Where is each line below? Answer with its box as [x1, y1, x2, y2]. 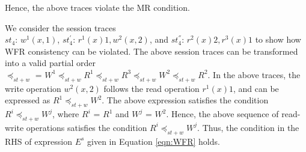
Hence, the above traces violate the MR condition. [5, 1, 190, 13]
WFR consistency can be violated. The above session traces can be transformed [5, 44, 298, 57]
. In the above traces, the [207, 68, 301, 81]
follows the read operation [103, 82, 200, 94]
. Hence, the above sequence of [166, 108, 279, 120]
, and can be [233, 82, 279, 94]
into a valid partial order [5, 56, 96, 69]
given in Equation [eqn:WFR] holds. [87, 135, 220, 147]
